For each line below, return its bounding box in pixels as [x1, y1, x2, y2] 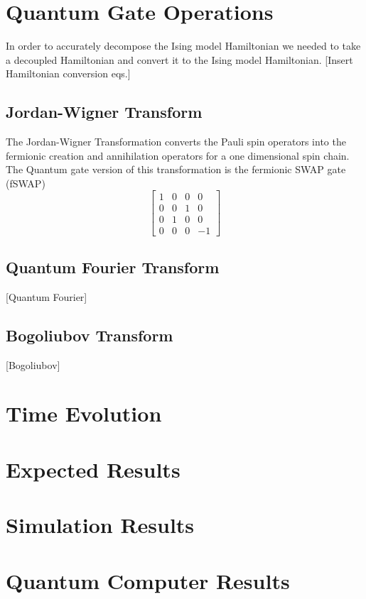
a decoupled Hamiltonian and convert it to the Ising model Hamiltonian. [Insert [6, 52, 353, 67]
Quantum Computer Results [6, 566, 290, 595]
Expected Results [6, 454, 181, 483]
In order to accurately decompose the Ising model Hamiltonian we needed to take [6, 38, 361, 53]
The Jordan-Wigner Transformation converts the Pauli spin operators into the [6, 134, 346, 149]
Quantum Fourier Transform [6, 256, 220, 277]
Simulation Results [6, 510, 195, 539]
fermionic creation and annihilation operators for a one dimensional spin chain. [6, 148, 350, 163]
